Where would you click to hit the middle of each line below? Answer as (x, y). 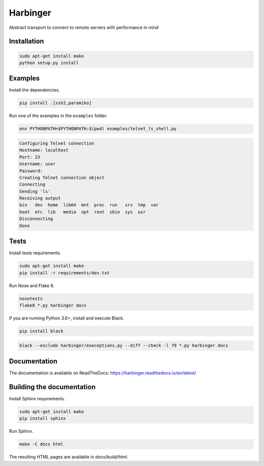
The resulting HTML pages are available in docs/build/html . (69, 457)
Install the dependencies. (34, 90)
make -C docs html (41, 444)
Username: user (37, 164)
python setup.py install (49, 63)
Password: (31, 171)
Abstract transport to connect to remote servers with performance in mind (84, 27)
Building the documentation (52, 387)
